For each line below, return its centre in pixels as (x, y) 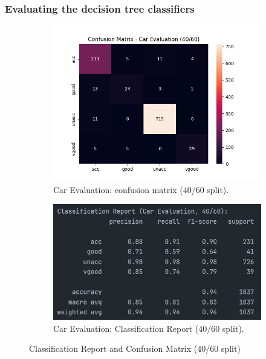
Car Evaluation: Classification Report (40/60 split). (149, 328)
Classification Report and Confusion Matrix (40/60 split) (135, 348)
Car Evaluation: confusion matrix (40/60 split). (141, 189)
